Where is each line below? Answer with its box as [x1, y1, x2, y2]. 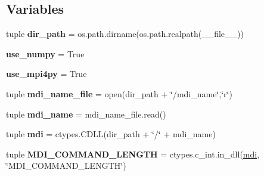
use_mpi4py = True [6, 67, 87, 80]
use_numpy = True [6, 47, 85, 60]
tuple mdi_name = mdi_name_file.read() [6, 107, 166, 120]
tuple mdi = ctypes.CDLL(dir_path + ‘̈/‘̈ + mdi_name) [6, 128, 216, 140]
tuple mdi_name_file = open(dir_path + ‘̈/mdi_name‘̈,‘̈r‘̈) [6, 87, 232, 100]
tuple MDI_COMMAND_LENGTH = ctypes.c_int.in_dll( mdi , [6, 147, 260, 160]
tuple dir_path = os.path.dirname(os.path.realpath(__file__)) [6, 27, 244, 40]
